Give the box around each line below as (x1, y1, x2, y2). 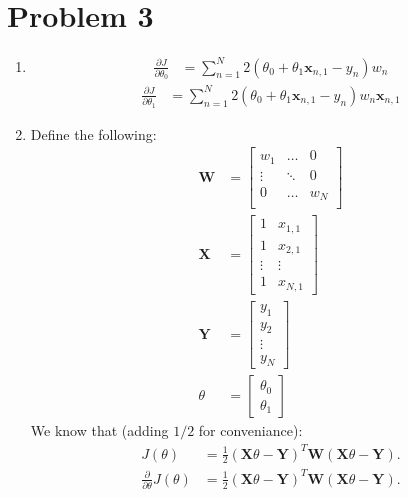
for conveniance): (198, 420, 303, 441)
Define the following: (30, 123, 157, 144)
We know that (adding (30, 420, 169, 441)
